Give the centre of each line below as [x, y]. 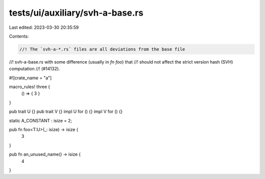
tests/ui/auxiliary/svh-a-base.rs [76, 13]
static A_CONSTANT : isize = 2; [40, 120]
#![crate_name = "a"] [30, 78]
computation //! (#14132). [35, 69]
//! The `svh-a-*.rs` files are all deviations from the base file [102, 49]
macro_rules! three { [29, 87]
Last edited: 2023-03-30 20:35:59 [44, 27]
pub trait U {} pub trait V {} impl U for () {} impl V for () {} [66, 112]
